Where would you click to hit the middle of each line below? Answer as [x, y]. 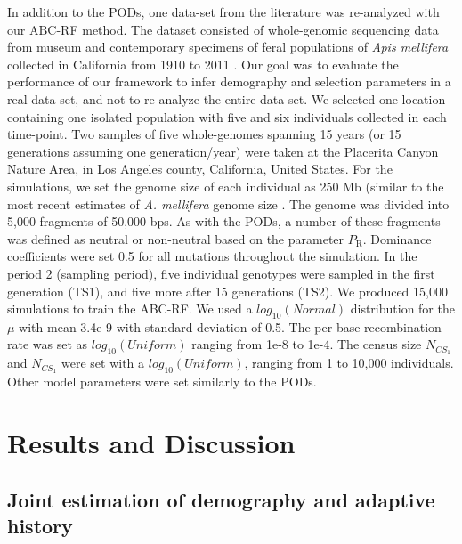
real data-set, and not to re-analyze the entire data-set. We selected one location [227, 98]
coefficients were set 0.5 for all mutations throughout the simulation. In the [212, 256]
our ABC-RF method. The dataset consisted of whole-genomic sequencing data [223, 29]
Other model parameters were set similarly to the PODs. [162, 382]
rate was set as [48, 344]
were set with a [103, 363]
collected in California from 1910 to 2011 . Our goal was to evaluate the [203, 64]
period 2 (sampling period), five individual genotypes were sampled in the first [221, 273]
